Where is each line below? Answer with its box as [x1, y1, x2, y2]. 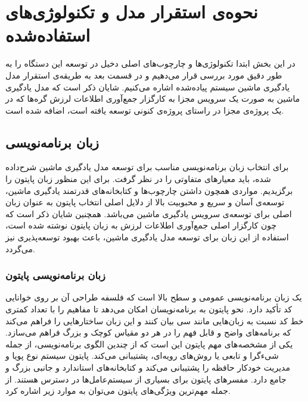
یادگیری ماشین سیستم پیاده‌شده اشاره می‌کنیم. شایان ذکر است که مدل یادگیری [5, 80, 290, 93]
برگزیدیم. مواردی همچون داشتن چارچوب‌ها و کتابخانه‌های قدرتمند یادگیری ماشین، [5, 184, 293, 196]
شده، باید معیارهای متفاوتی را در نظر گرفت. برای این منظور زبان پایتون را [5, 173, 271, 185]
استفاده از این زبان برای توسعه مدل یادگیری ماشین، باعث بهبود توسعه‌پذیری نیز [5, 231, 289, 243]
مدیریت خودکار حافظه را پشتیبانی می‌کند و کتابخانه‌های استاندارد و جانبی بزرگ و [5, 361, 290, 374]
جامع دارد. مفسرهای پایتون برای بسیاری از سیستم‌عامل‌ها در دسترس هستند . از [5, 372, 287, 385]
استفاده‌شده [5, 23, 91, 47]
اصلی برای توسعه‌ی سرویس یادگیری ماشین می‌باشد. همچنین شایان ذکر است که [5, 207, 292, 220]
